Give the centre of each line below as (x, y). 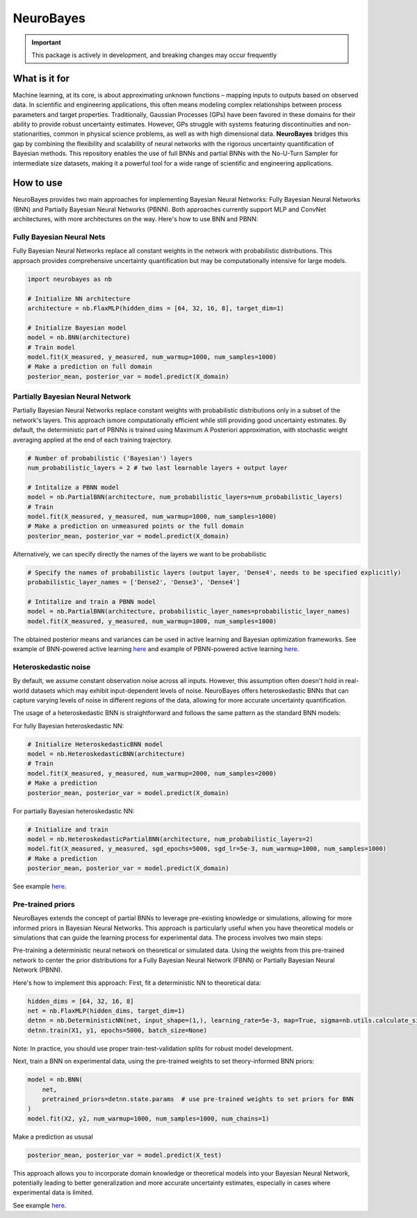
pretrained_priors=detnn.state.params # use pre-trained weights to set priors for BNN (198, 1099)
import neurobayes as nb (70, 279)
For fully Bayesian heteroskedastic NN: (68, 726)
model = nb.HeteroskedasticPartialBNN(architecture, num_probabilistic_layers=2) (171, 839)
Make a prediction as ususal (53, 1137)
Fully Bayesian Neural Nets (59, 237)
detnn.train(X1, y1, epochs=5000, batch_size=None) (117, 1030)
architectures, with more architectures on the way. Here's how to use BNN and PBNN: (136, 219)
